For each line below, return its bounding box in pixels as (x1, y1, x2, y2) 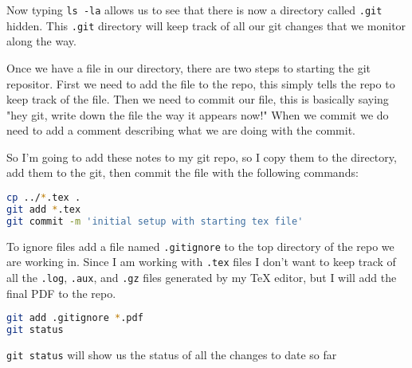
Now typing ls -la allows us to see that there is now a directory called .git (6, 2, 383, 18)
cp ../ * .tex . (6, 192, 81, 204)
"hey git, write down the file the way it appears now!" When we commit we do (6, 106, 389, 123)
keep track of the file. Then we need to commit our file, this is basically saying (6, 91, 389, 108)
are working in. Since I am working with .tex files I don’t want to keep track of (6, 253, 396, 270)
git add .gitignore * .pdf (6, 312, 143, 324)
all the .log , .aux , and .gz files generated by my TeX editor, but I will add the (6, 269, 397, 285)
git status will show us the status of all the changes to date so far (6, 346, 337, 362)
